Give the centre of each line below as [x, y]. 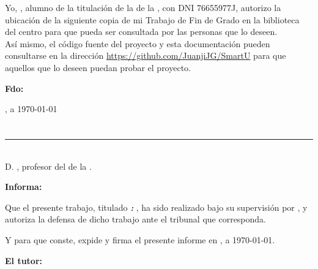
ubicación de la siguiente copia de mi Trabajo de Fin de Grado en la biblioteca [152, 19]
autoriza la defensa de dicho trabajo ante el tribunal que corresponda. [135, 219]
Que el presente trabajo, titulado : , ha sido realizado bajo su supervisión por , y [156, 207]
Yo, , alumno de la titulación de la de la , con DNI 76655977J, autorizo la [143, 7]
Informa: [24, 187]
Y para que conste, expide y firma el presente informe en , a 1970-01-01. [140, 239]
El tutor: [24, 260]
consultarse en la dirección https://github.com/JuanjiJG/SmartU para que [146, 55]
